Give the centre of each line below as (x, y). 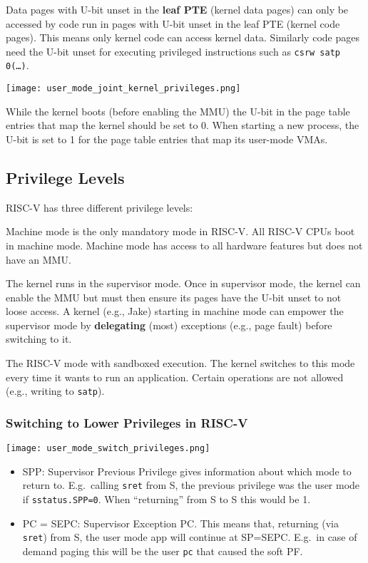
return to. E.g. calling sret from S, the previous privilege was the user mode (191, 485)
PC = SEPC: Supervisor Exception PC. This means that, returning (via (180, 523)
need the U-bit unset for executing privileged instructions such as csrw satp (173, 51)
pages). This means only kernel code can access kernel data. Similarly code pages (183, 37)
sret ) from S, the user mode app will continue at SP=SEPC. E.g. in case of (190, 537)
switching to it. (39, 339)
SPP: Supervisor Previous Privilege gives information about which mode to (187, 471)
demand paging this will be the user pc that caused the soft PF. (163, 551)
